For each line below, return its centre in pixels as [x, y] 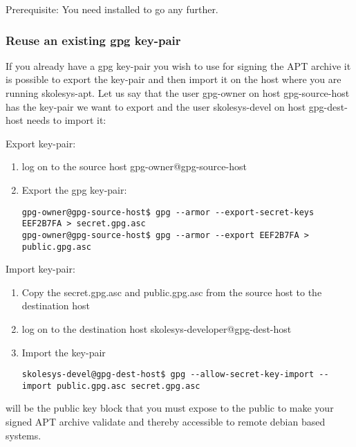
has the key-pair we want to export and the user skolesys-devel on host [156, 106]
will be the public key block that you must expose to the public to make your [170, 408]
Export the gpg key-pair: [74, 189]
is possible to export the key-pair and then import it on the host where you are [174, 79]
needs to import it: [66, 120]
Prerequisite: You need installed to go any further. [112, 9]
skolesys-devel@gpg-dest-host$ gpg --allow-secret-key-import [168, 375]
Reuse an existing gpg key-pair [93, 40]
